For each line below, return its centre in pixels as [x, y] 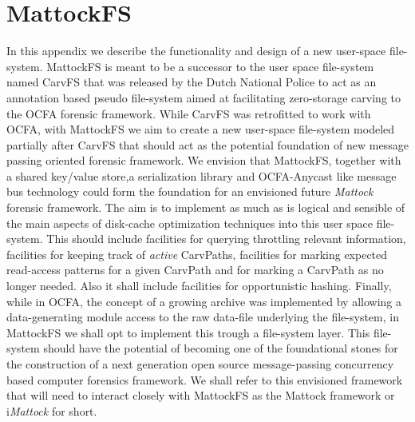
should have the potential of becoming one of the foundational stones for [221, 348]
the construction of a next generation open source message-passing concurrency [200, 364]
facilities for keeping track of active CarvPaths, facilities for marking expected [197, 254]
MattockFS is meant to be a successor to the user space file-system [210, 66]
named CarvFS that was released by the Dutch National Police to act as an [192, 82]
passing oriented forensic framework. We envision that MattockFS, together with [204, 160]
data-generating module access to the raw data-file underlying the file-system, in [203, 317]
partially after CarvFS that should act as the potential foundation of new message [207, 144]
